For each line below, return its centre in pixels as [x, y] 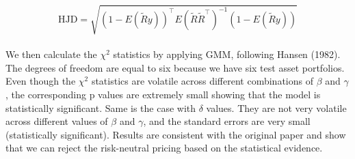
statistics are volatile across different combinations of [202, 81]
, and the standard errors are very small [227, 121]
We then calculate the [51, 54]
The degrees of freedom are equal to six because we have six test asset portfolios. [175, 67]
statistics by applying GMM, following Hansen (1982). [227, 54]
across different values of [57, 121]
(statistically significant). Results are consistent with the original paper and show [176, 134]
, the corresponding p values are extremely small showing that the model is [163, 94]
